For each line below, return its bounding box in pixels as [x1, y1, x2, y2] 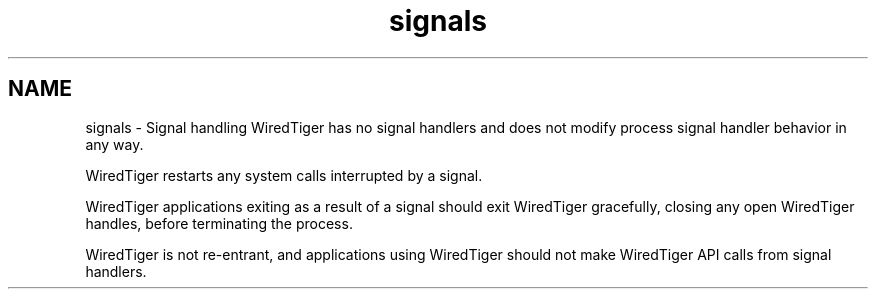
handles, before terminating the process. [85, 214, 353, 232]
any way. [85, 135, 144, 153]
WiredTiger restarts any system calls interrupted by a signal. [85, 166, 483, 184]
